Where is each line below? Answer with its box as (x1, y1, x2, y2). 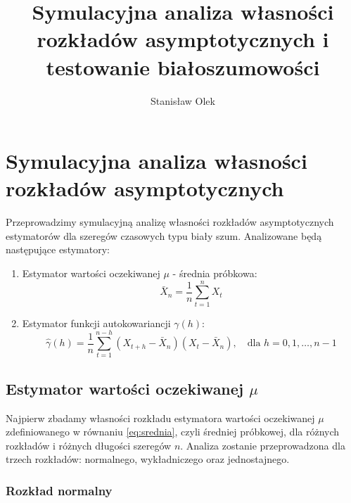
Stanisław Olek (151, 93, 215, 108)
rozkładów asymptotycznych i (37, 25, 329, 53)
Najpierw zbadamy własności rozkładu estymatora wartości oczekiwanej (6, 410, 315, 425)
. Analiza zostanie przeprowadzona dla (180, 438, 345, 452)
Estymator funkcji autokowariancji (22, 315, 171, 330)
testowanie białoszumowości (46, 52, 320, 81)
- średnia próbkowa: (172, 266, 257, 280)
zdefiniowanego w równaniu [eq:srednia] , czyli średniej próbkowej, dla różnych (6, 424, 340, 439)
